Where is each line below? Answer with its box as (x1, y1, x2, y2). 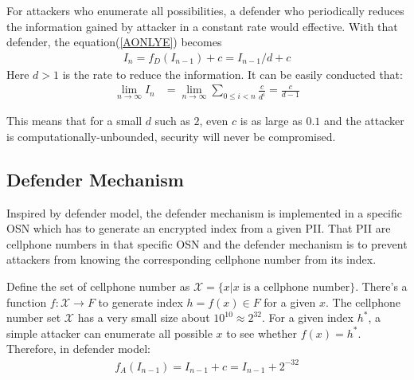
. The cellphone (325, 293, 401, 310)
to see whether (226, 324, 297, 341)
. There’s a (355, 278, 408, 295)
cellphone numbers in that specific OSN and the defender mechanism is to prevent (6, 235, 408, 252)
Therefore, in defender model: (6, 340, 150, 357)
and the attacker (323, 112, 404, 129)
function (6, 293, 47, 310)
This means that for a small (6, 112, 143, 129)
